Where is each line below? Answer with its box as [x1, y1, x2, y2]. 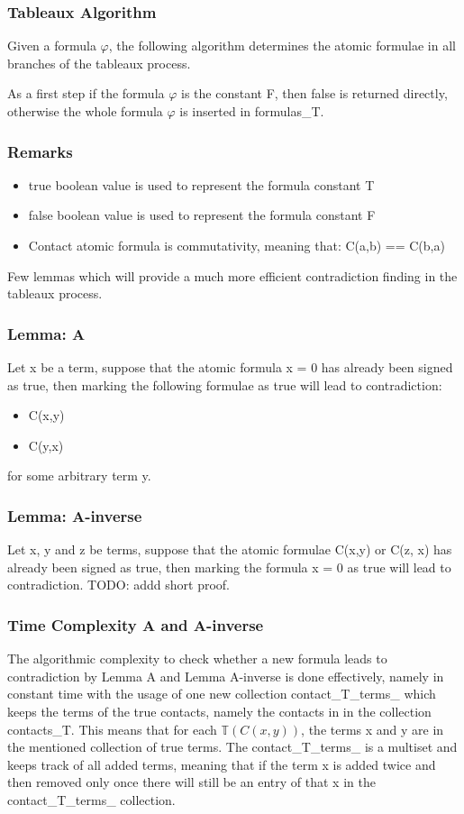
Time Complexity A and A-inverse [7, 613, 264, 636]
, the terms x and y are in [301, 719, 444, 738]
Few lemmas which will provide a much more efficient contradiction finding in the [7, 266, 458, 285]
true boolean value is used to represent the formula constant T [28, 175, 375, 194]
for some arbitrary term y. [7, 466, 151, 485]
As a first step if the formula [7, 84, 165, 103]
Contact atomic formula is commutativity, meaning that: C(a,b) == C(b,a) [28, 236, 445, 254]
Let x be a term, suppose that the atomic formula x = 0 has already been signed [7, 358, 453, 376]
